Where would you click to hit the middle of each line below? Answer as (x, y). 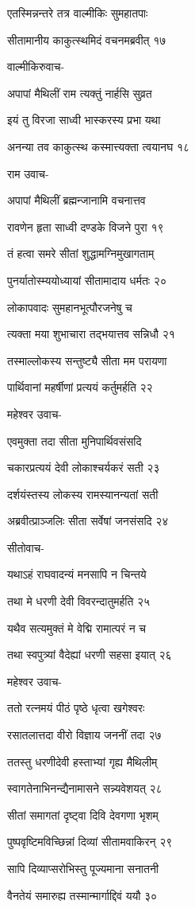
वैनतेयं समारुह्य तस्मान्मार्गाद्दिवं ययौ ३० (82, 895)
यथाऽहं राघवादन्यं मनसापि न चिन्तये (77, 574)
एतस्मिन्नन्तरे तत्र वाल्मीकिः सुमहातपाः (78, 13)
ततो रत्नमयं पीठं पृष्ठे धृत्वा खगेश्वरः (76, 708)
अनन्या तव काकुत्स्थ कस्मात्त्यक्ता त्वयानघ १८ (99, 146)
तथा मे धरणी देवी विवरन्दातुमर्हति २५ (79, 601)
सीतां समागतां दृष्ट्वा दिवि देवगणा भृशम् (83, 814)
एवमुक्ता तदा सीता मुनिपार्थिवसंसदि (75, 440)
